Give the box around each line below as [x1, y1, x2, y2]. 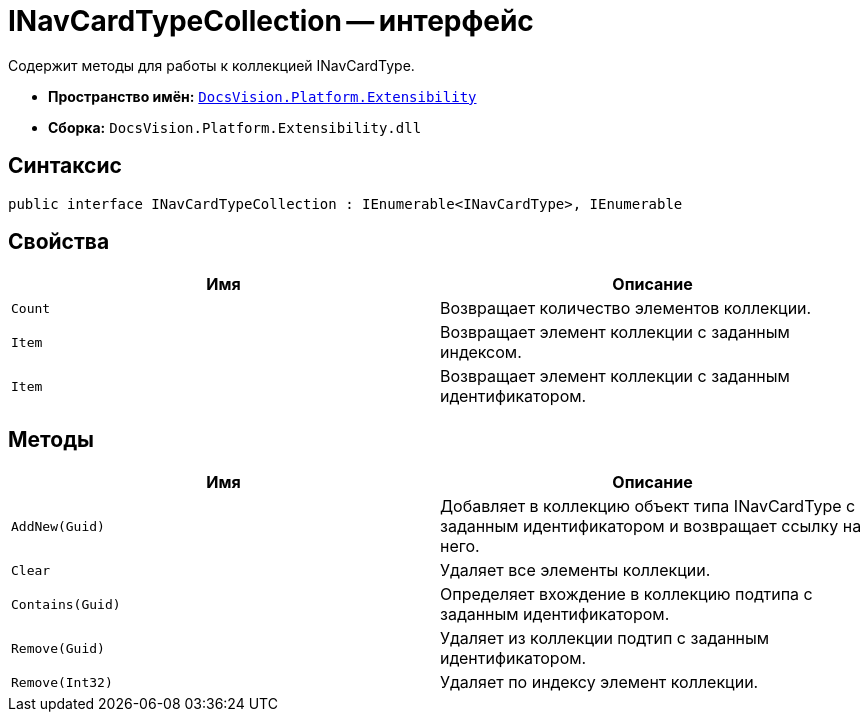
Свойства [8, 229, 110, 255]
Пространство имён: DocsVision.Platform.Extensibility [48, 87, 477, 105]
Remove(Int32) [11, 674, 113, 690]
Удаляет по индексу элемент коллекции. [440, 672, 759, 693]
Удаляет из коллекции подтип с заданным [440, 628, 770, 649]
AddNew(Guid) [11, 518, 105, 534]
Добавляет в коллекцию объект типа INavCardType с [440, 496, 856, 517]
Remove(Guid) [11, 640, 105, 656]
